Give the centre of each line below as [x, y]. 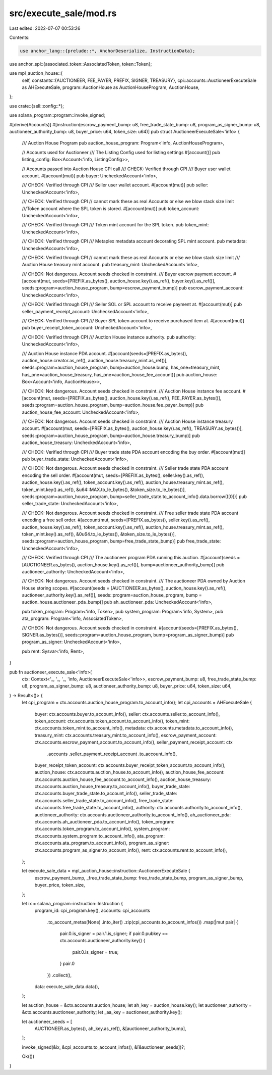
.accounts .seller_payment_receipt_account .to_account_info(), [112, 754]
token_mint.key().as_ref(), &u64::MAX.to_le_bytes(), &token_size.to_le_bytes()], [104, 490]
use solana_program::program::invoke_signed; [57, 115]
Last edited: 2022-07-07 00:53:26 [45, 28]
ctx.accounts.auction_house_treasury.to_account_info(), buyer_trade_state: [112, 787]
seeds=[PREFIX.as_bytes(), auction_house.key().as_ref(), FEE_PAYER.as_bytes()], [137, 398]
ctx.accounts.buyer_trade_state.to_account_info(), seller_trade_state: [106, 794]
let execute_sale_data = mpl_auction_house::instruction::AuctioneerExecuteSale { [106, 871]
